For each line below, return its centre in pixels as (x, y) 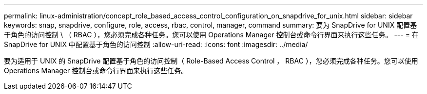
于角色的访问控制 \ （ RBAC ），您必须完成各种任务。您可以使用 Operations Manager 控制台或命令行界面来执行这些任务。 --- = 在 (211, 35)
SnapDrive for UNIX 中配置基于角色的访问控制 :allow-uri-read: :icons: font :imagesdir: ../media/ (156, 44)
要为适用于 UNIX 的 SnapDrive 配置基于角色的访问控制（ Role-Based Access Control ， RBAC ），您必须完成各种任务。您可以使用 (211, 61)
